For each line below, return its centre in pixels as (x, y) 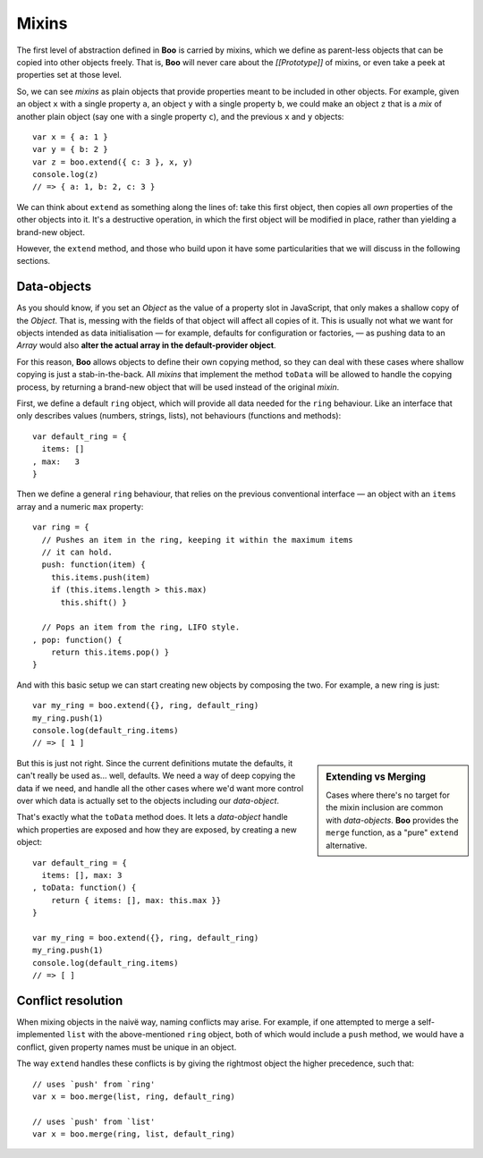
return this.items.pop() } (110, 652)
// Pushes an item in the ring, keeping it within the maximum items (197, 540)
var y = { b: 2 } (70, 149)
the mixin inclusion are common (385, 807)
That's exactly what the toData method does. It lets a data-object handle (152, 817)
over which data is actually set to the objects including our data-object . (148, 800)
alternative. (347, 845)
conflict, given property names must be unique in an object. (127, 1047)
